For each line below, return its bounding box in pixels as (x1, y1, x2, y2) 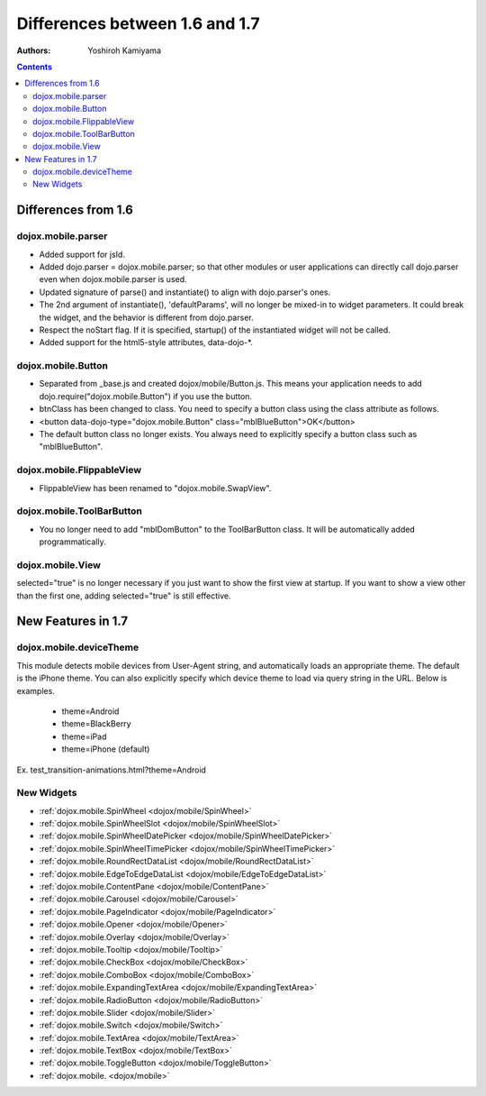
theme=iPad (61, 731, 107, 742)
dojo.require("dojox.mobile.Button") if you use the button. (39, 390, 252, 401)
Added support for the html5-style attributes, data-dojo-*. (39, 337, 254, 348)
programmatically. (39, 536, 107, 547)
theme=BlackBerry (61, 718, 131, 729)
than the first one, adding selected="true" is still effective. (16, 590, 231, 601)
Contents (16, 61, 53, 72)
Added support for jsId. (39, 249, 126, 260)
